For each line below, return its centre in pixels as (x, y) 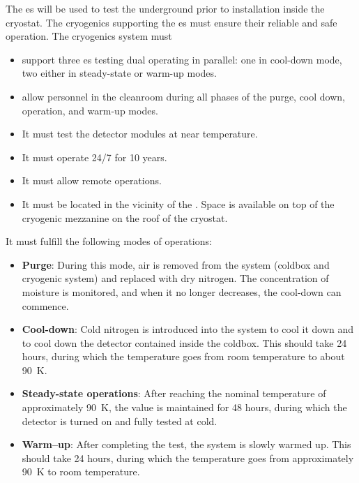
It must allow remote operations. (92, 180)
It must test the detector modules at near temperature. (140, 134)
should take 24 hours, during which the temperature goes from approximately (188, 458)
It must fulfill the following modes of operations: (109, 241)
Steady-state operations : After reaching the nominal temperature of (174, 393)
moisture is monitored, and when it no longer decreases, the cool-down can (182, 291)
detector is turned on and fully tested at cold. (120, 421)
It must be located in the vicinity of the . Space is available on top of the (178, 203)
